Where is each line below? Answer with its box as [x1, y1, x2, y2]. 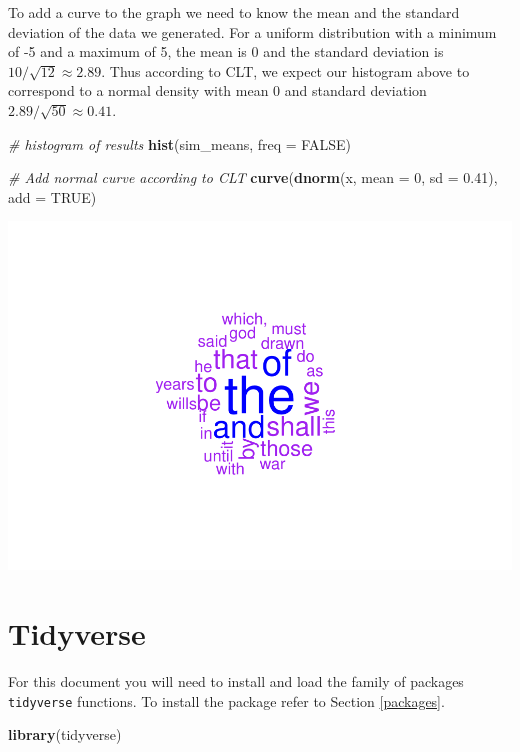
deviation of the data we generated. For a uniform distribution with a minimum [8, 21, 497, 42]
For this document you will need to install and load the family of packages [8, 670, 464, 691]
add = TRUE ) [8, 186, 97, 207]
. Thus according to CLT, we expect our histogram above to [101, 60, 470, 81]
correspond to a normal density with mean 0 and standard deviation [8, 80, 427, 101]
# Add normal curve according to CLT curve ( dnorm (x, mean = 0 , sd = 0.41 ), [8, 167, 498, 188]
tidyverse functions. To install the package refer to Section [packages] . [8, 690, 445, 711]
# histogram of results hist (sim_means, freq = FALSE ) [8, 133, 351, 154]
